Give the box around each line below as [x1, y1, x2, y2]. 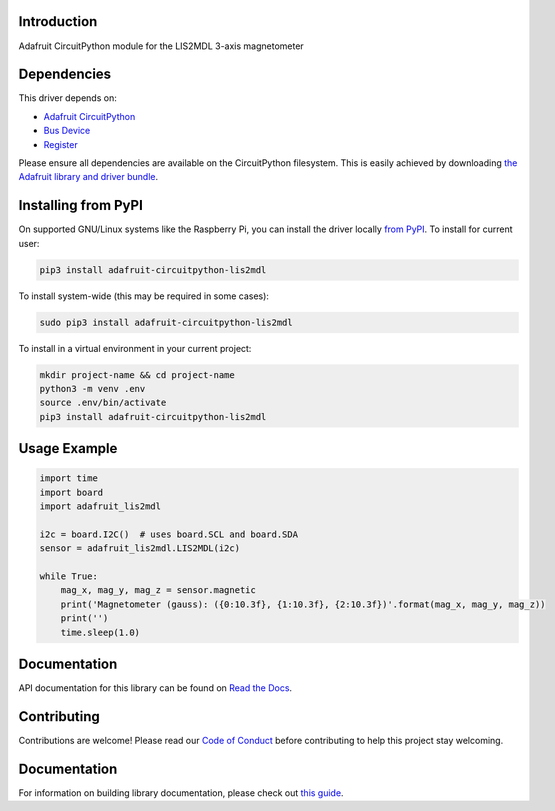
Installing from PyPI [18, 197, 144, 214]
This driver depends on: [18, 92, 117, 104]
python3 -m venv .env [39, 383, 146, 394]
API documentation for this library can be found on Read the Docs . [18, 682, 293, 694]
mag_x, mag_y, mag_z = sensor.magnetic [60, 585, 257, 596]
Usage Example [18, 440, 118, 457]
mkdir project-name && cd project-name [39, 369, 235, 380]
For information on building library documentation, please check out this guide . [18, 786, 344, 799]
